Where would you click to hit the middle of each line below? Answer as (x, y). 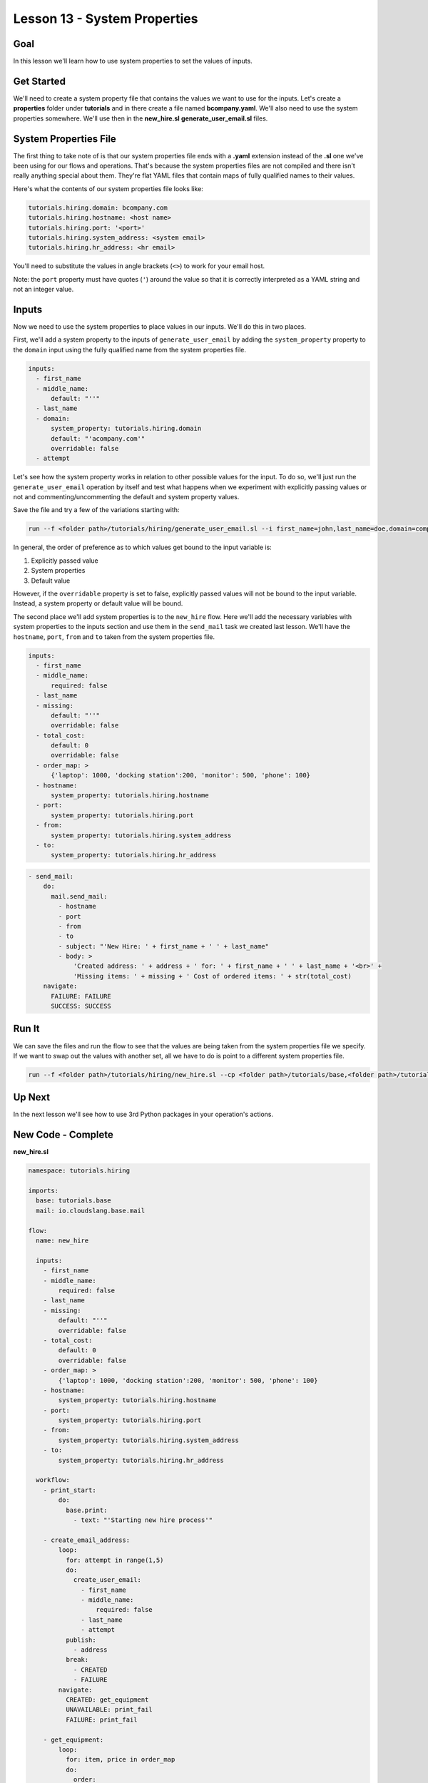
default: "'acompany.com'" (98, 438)
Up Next (31, 1097)
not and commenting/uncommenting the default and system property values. (126, 497)
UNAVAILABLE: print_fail (109, 1710)
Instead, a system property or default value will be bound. (98, 603)
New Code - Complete (63, 1135)
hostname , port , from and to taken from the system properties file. (114, 637)
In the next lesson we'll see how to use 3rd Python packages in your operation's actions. (143, 1114)
